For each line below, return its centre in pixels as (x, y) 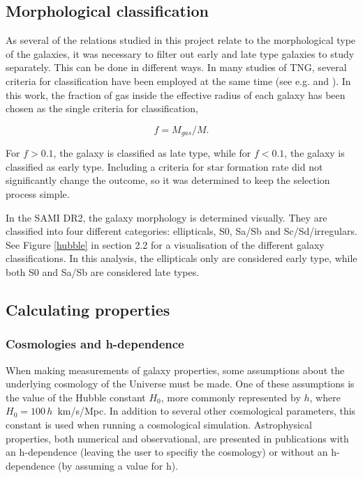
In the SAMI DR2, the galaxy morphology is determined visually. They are (166, 217)
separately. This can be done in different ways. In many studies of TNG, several (176, 67)
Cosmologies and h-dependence (95, 344)
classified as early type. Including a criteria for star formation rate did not (164, 166)
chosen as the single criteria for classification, (102, 108)
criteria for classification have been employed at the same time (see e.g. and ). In (178, 80)
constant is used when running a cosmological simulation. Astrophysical (159, 424)
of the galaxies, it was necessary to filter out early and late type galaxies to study (180, 53)
